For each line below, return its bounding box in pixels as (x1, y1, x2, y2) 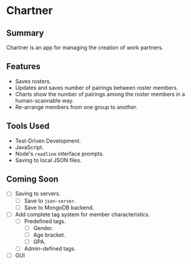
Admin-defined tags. (24, 245, 76, 252)
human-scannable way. (15, 96, 74, 104)
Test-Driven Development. (15, 137, 81, 144)
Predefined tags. (24, 217, 66, 225)
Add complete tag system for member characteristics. (15, 211, 150, 218)
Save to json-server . (24, 197, 76, 204)
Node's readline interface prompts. (15, 150, 104, 157)
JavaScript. (15, 143, 44, 151)
